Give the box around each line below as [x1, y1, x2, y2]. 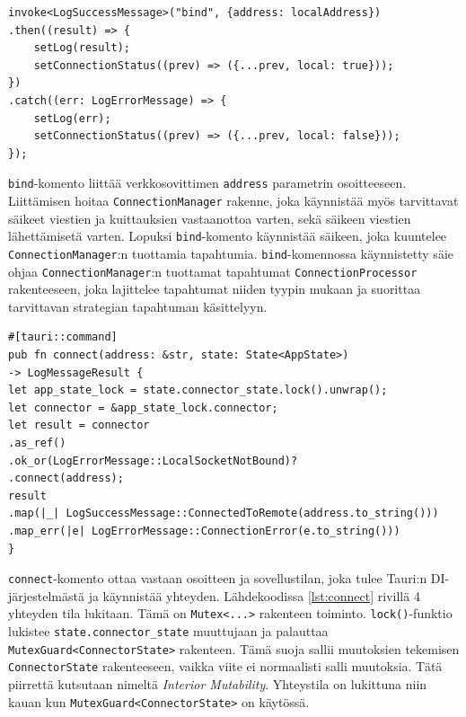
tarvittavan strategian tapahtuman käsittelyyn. [8, 297, 268, 315]
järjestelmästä [8, 586, 84, 605]
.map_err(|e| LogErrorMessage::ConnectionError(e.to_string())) [8, 524, 400, 537]
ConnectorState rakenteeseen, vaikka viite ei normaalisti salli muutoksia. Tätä [8, 657, 443, 676]
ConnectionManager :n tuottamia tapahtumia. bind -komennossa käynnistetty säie [8, 243, 453, 262]
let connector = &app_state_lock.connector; [8, 401, 278, 414]
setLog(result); [33, 41, 131, 55]
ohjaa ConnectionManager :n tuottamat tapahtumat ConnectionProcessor [8, 261, 418, 280]
